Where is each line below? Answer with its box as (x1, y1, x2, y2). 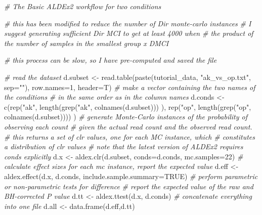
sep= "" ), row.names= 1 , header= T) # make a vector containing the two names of (4, 81, 255, 92)
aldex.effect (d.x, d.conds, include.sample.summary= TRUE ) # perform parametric (4, 170, 258, 181)
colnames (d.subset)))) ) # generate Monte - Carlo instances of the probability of (4, 111, 247, 122)
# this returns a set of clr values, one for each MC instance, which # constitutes (4, 131, 255, 142)
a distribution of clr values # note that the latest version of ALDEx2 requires (4, 141, 243, 152)
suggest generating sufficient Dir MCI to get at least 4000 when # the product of (4, 28, 253, 38)
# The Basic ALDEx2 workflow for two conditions (4, 1, 161, 11)
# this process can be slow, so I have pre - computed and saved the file (4, 55, 217, 65)
